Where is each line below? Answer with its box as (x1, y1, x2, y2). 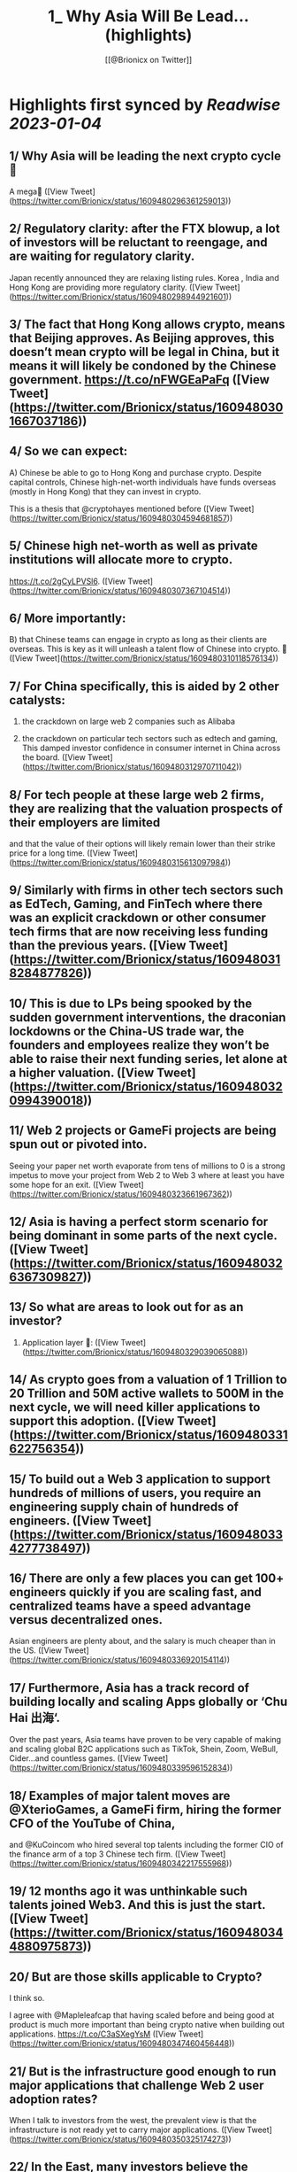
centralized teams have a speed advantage (9, 1598, 252, 1613)
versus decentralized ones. (9, 1612, 164, 1627)
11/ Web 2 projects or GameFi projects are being (9, 1123, 277, 1138)
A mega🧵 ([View (9, 186, 69, 197)
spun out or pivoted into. (9, 1136, 148, 1152)
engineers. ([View (9, 1513, 110, 1528)
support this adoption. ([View (9, 1414, 175, 1429)
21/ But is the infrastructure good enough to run (9, 2064, 277, 2079)
